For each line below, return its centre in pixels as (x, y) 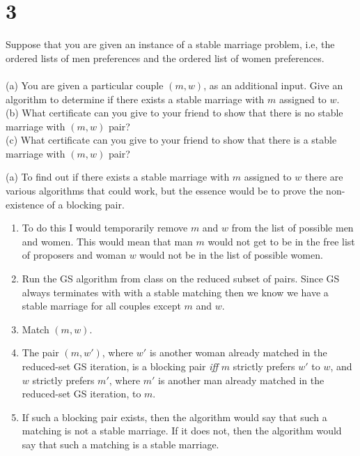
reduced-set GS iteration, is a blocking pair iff (120, 366)
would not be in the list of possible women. (231, 255)
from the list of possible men (292, 228)
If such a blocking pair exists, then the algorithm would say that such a (174, 417)
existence (25, 204)
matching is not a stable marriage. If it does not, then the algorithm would (182, 431)
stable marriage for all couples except (101, 306)
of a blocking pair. (86, 204)
